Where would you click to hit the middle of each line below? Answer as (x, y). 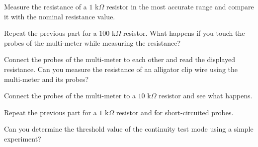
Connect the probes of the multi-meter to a (70, 96)
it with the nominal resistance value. (60, 16)
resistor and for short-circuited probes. (175, 112)
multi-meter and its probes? (46, 79)
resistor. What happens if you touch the (184, 33)
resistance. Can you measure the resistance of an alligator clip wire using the (121, 69)
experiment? (23, 138)
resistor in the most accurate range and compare (180, 6)
